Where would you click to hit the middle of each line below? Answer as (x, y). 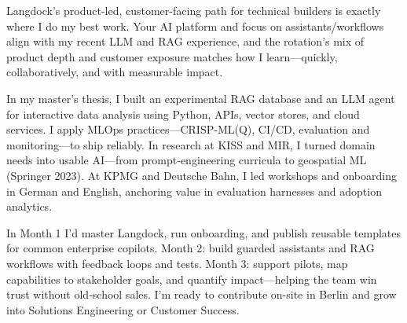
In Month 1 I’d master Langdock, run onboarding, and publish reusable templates (203, 232)
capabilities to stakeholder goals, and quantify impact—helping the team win (192, 279)
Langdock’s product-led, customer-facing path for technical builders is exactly (194, 10)
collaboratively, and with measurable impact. (115, 72)
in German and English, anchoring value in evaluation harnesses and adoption (194, 191)
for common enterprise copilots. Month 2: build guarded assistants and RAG (191, 248)
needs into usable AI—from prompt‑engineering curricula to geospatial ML (187, 160)
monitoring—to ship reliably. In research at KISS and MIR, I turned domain (191, 144)
